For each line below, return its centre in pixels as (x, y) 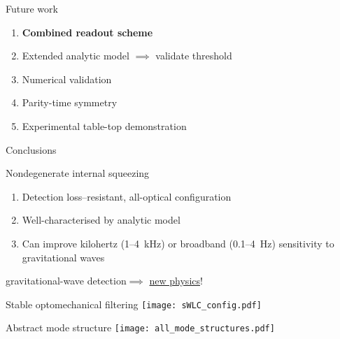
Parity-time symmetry (70, 102)
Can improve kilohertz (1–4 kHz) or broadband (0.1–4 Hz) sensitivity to (178, 243)
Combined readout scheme (87, 32)
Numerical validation (67, 79)
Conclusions (31, 149)
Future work (32, 8)
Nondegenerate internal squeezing (78, 173)
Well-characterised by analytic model (101, 220)
